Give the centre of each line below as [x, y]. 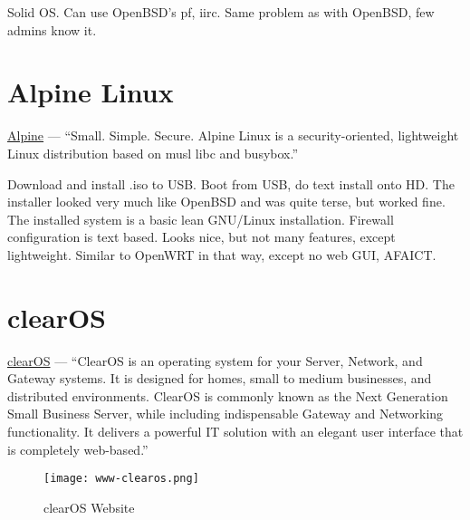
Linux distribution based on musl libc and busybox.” [153, 153]
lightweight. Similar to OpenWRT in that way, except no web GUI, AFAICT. [222, 254]
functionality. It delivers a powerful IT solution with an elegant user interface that [235, 431]
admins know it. [52, 29]
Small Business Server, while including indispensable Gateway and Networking [225, 414]
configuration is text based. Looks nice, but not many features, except [201, 237]
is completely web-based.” [78, 449]
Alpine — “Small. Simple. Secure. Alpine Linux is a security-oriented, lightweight [233, 135]
